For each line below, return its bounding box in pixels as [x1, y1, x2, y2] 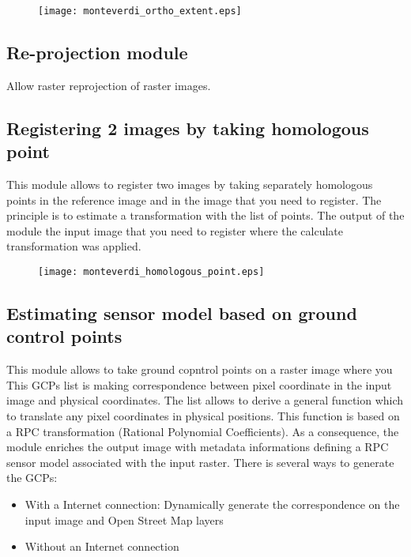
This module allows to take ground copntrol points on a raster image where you [6, 361, 393, 378]
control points [6, 324, 123, 348]
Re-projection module [6, 40, 188, 65]
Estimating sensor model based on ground [6, 301, 357, 326]
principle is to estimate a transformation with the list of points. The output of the [6, 207, 405, 224]
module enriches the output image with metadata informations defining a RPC [6, 438, 389, 455]
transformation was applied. [6, 238, 141, 254]
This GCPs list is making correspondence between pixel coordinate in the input [6, 376, 392, 393]
